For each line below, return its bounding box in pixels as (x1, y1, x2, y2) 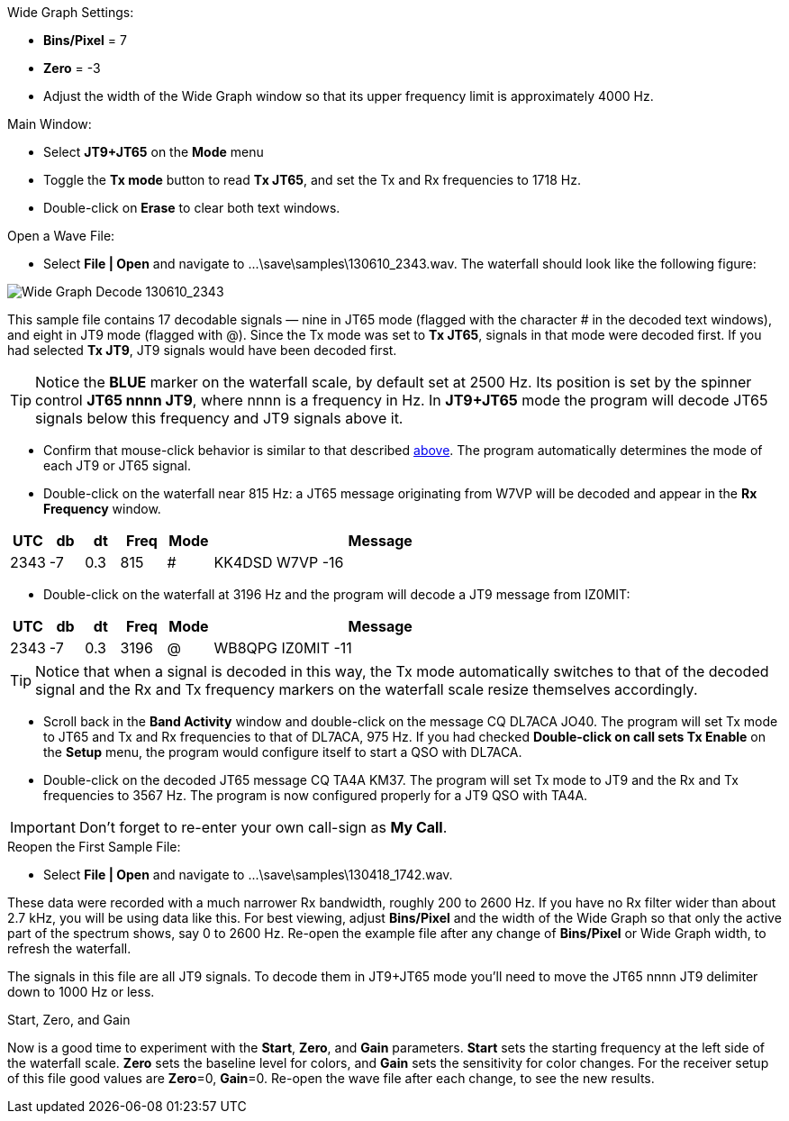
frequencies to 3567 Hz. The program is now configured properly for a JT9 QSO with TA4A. (43, 788, 588, 803)
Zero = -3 (43, 60, 101, 76)
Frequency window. (43, 501, 161, 516)
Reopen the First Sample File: (7, 839, 181, 854)
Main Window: (7, 116, 92, 132)
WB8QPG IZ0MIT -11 (213, 639, 352, 657)
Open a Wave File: (7, 228, 115, 243)
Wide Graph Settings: (7, 5, 134, 20)
